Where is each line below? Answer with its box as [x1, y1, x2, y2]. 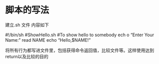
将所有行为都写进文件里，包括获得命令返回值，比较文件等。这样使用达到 [5, 47, 154, 53]
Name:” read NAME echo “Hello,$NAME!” [5, 37, 91, 43]
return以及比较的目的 [5, 53, 48, 60]
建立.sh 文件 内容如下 [5, 22, 49, 28]
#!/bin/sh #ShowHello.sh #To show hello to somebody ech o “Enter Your [5, 32, 154, 38]
